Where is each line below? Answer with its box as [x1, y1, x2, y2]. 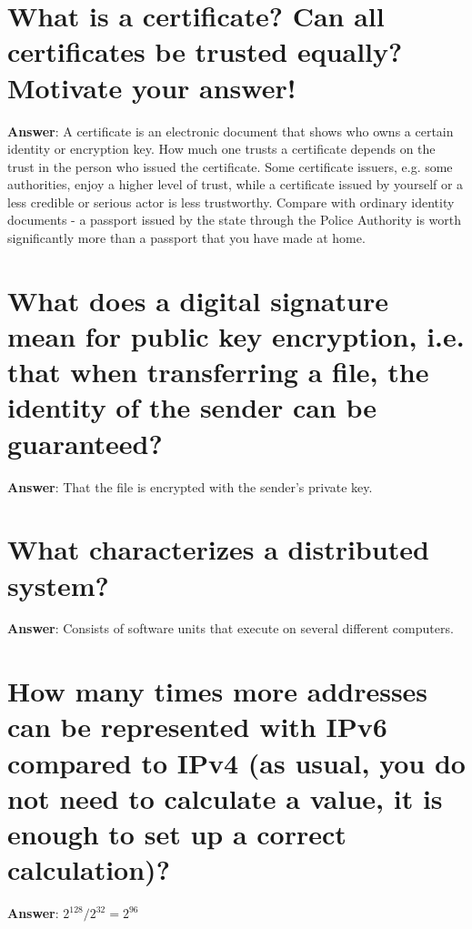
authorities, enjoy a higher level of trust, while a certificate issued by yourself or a [7, 175, 464, 194]
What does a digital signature [7, 281, 388, 318]
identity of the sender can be [7, 389, 377, 426]
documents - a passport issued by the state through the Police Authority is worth [7, 210, 462, 229]
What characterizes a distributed [7, 530, 429, 568]
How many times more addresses [7, 672, 428, 710]
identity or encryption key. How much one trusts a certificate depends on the [7, 139, 436, 158]
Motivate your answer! [7, 68, 296, 106]
